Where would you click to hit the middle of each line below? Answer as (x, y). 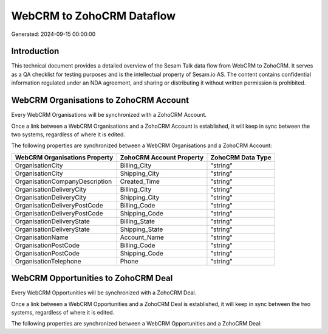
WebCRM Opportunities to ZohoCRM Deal (92, 278)
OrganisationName (42, 237)
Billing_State (137, 221)
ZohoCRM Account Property (162, 157)
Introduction (35, 51)
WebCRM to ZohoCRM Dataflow (94, 16)
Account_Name (142, 237)
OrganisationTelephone (48, 261)
